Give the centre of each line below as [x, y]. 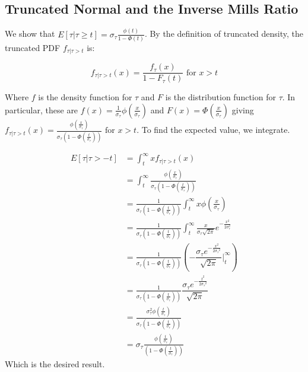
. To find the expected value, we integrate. [213, 130]
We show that [30, 34]
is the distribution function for [220, 97]
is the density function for [85, 97]
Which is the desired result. [55, 364]
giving [243, 109]
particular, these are [42, 109]
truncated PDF [33, 47]
